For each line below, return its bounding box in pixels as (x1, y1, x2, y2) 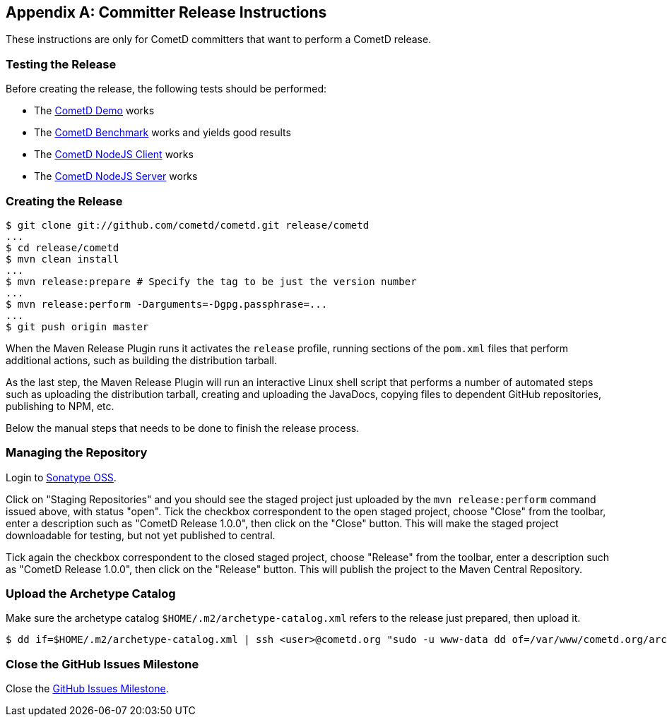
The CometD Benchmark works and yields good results (34, 126, 291, 139)
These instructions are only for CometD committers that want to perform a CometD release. (6, 33, 432, 46)
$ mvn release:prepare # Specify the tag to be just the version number (6, 275, 417, 287)
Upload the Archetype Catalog (6, 586, 176, 601)
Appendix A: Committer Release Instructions (6, 4, 327, 21)
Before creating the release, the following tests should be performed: (6, 83, 327, 95)
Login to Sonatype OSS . (6, 471, 117, 483)
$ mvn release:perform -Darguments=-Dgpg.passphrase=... (6, 298, 328, 310)
